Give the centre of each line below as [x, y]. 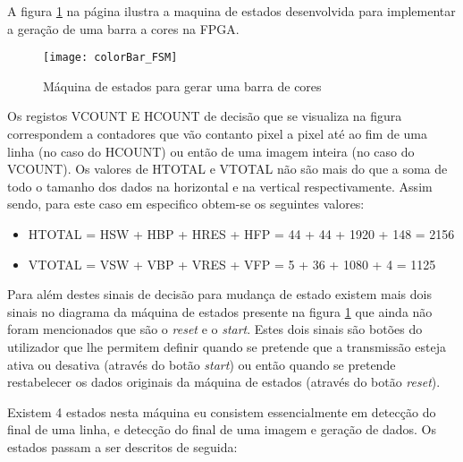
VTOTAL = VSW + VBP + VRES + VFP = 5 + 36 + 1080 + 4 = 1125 [232, 264]
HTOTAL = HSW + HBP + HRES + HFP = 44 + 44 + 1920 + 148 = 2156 [241, 234]
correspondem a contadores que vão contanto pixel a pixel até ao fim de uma [218, 134]
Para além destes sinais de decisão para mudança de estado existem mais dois [219, 294]
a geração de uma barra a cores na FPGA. [123, 28]
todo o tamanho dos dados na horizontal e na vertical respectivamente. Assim [220, 186]
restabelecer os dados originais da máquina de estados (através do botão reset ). [224, 382]
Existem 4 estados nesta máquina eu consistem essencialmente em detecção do [222, 411]
